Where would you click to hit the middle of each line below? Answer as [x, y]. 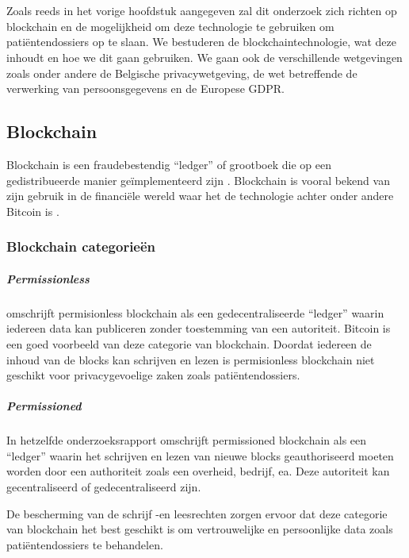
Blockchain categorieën [81, 246]
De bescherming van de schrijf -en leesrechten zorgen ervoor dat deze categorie [197, 513]
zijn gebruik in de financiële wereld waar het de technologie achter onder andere [200, 196]
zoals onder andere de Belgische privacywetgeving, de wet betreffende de [182, 73]
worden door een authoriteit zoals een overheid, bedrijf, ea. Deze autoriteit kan [198, 471]
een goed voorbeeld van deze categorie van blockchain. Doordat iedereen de [189, 343]
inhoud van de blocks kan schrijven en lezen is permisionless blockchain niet [191, 359]
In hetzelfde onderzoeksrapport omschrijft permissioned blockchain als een [187, 440]
